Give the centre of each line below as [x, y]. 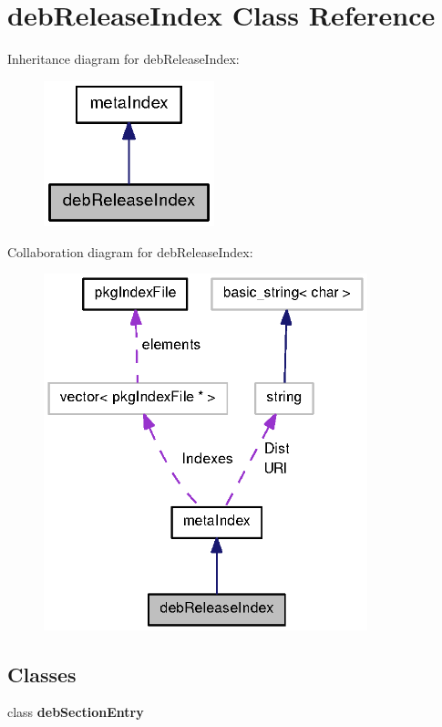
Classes [42, 674]
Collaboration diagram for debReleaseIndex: [130, 251]
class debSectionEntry [76, 712]
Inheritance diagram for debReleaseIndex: [123, 59]
